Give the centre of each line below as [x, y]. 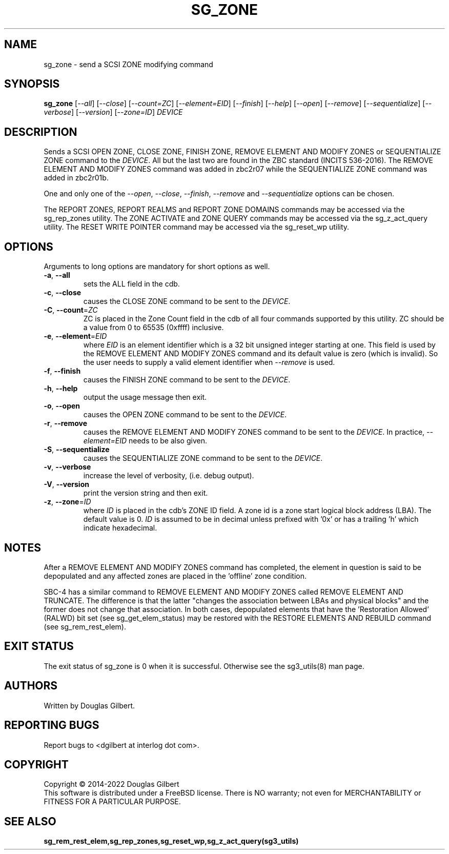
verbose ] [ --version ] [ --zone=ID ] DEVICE [113, 112]
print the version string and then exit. [146, 493]
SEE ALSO [30, 821]
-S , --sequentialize [77, 450]
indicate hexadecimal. [120, 528]
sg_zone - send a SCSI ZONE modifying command [128, 64]
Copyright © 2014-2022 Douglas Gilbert [111, 784]
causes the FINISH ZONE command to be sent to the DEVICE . [187, 380]
